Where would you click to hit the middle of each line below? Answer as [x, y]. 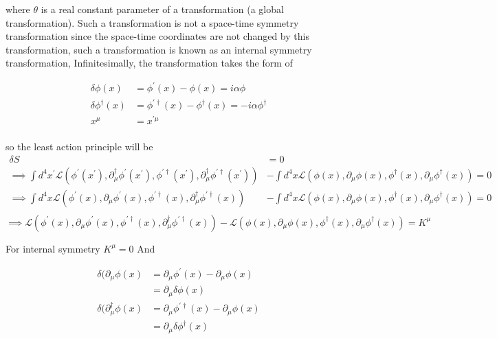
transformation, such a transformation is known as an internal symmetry [159, 49]
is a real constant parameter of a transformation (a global [162, 9]
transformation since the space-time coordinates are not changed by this [157, 36]
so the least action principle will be [79, 147]
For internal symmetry [53, 248]
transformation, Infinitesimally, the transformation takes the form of [149, 63]
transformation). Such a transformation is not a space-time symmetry [152, 22]
